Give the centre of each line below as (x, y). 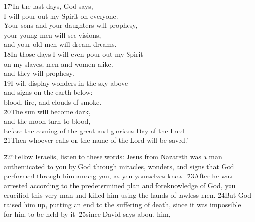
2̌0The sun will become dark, (47, 111)
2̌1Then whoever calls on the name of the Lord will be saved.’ (96, 140)
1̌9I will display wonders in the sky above (66, 82)
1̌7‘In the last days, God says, (49, 6)
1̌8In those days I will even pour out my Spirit (74, 54)
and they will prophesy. (39, 73)
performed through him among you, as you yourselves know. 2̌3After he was (118, 176)
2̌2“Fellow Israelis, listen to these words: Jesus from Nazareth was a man (113, 156)
